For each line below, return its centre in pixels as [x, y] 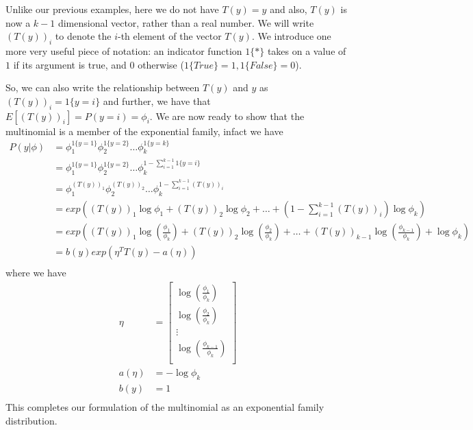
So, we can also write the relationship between [103, 87]
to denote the [83, 36]
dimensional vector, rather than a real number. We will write [186, 22]
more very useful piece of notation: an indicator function [124, 50]
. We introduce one [291, 36]
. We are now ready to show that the [227, 116]
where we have [36, 273]
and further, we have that [157, 100]
